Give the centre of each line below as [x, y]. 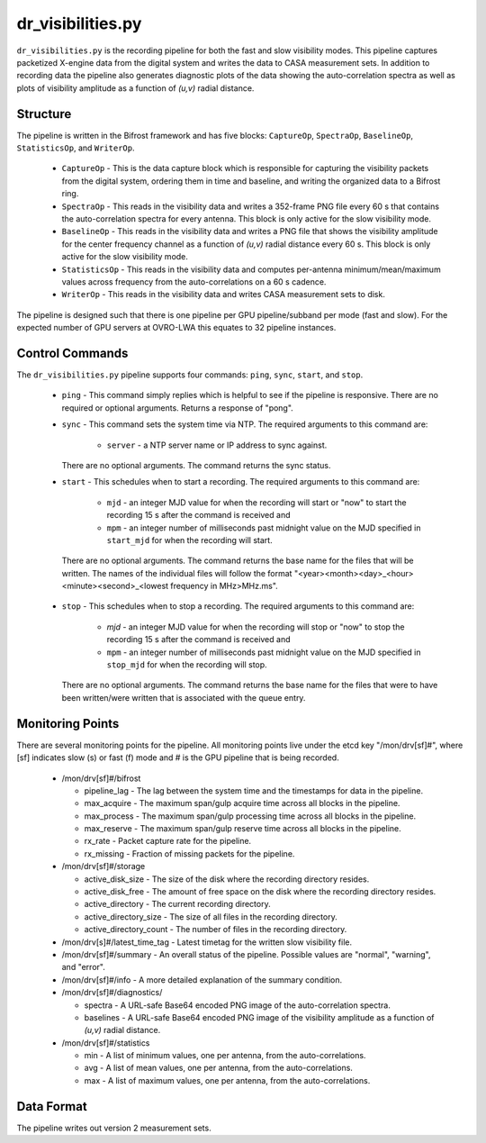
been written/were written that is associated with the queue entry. [184, 697]
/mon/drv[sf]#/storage [103, 866]
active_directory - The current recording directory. [177, 904]
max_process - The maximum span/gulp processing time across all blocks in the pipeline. [250, 816]
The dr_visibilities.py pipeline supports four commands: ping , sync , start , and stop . [190, 375]
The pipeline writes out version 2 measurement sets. [114, 1128]
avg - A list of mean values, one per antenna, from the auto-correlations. [218, 1068]
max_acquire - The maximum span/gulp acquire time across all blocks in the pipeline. [242, 803]
